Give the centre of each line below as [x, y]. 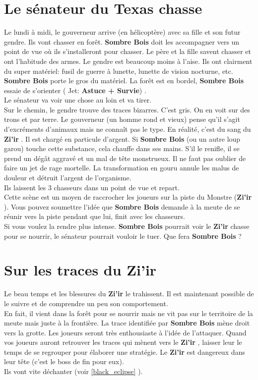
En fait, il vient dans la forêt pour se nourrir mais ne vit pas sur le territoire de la [129, 313]
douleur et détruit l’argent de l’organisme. [68, 178]
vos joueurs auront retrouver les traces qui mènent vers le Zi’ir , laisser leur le [123, 342]
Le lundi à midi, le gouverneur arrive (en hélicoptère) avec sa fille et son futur [122, 32]
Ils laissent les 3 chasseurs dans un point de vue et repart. [92, 187]
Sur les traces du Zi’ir [80, 270]
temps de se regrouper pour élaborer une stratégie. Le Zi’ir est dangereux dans [125, 352]
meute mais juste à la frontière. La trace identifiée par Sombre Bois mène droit [127, 323]
